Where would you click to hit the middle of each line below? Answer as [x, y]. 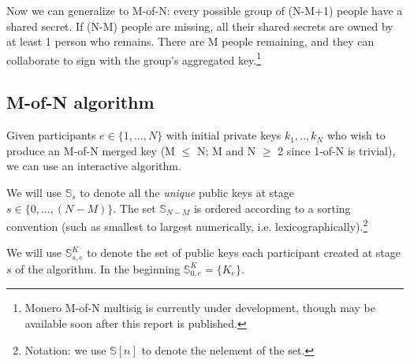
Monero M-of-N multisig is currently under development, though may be [200, 308]
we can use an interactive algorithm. [94, 166]
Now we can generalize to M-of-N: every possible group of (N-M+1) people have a [205, 10]
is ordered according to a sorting [272, 208]
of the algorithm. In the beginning [98, 268]
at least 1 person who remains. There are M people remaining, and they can [190, 41]
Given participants [51, 135]
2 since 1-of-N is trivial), [337, 150]
